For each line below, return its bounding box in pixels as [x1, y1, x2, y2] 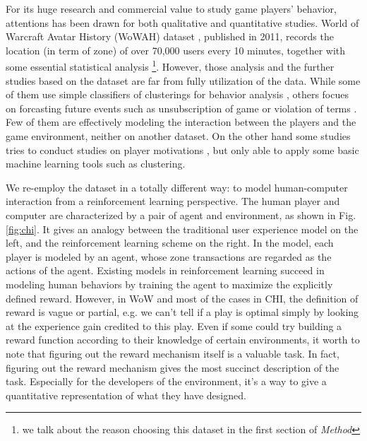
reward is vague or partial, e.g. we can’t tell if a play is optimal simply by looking [6, 305, 359, 319]
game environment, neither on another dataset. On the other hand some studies [6, 129, 351, 143]
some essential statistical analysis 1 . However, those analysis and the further [6, 57, 335, 74]
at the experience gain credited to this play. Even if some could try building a [6, 318, 342, 333]
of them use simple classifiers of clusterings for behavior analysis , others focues [6, 87, 349, 102]
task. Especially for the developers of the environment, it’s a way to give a [6, 374, 327, 389]
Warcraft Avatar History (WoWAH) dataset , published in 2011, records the [6, 29, 334, 44]
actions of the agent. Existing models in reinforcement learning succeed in [6, 263, 325, 278]
